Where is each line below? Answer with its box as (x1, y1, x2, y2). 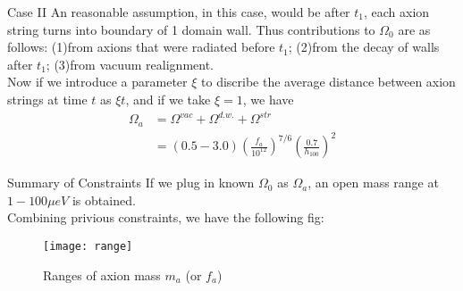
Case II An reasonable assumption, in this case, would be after (7, 3, 350, 21)
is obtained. (72, 190, 136, 209)
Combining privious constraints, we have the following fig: (7, 208, 324, 227)
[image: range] (43, 239, 133, 253)
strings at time (7, 89, 88, 108)
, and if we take (125, 89, 211, 108)
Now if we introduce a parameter (7, 72, 188, 91)
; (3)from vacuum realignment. (46, 54, 214, 73)
